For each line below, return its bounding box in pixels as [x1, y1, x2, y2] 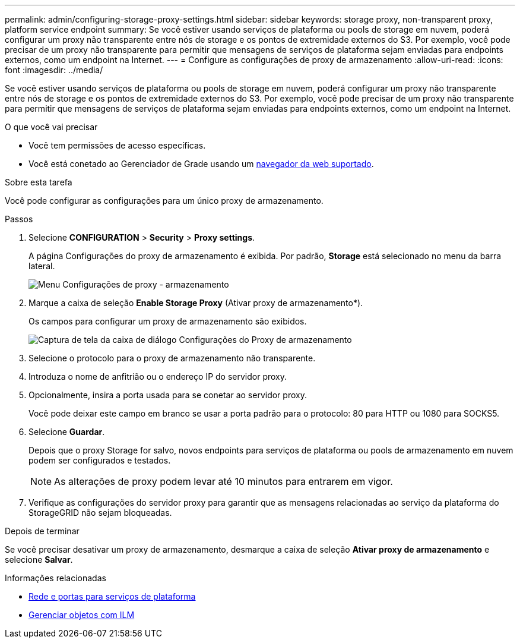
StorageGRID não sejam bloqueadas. [28, 508, 172, 518]
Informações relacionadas [5, 573, 106, 583]
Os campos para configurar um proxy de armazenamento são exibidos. [28, 316, 307, 326]
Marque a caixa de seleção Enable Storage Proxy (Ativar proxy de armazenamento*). [28, 298, 363, 308]
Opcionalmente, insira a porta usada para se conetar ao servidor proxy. [28, 390, 307, 400]
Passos [5, 214, 33, 224]
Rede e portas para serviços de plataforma [28, 591, 196, 601]
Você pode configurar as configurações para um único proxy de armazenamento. [5, 196, 324, 206]
